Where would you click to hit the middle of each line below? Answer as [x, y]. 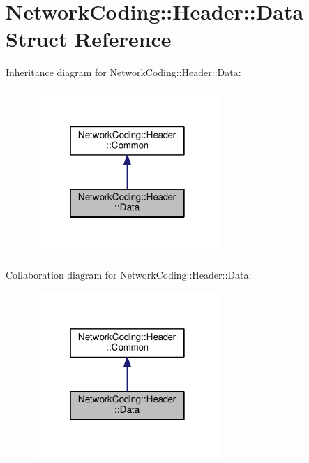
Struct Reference [89, 39]
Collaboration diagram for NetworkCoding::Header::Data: [129, 274]
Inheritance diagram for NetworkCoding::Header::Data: [123, 72]
